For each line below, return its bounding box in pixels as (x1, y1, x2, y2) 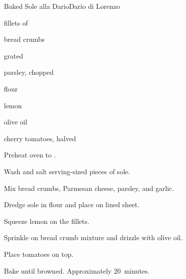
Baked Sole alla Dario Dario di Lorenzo (4, 1, 120, 11)
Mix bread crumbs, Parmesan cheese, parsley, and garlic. (4, 183, 174, 193)
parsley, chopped (4, 67, 54, 77)
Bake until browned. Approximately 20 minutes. (4, 265, 150, 276)
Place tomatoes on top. (4, 248, 74, 259)
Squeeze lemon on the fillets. (4, 216, 89, 226)
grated (4, 50, 23, 61)
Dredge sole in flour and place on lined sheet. (4, 199, 140, 210)
